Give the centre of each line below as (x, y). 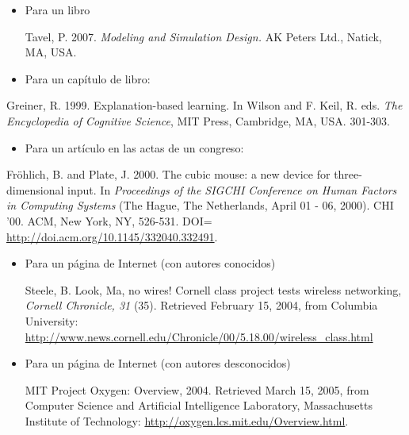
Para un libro (57, 10)
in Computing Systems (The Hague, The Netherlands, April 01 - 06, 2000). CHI (200, 205)
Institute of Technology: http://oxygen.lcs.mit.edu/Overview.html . (187, 420)
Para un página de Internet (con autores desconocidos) (158, 363)
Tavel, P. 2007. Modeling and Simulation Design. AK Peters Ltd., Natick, (203, 36)
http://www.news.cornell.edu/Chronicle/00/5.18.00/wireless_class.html (199, 336)
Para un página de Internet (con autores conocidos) (150, 263)
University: (52, 320)
